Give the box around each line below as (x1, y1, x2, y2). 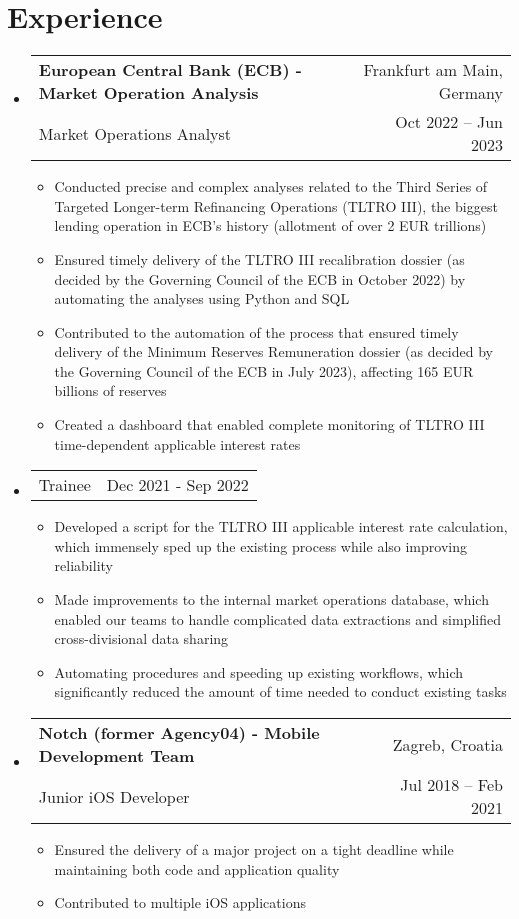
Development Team (38, 744, 195, 767)
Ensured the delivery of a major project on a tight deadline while (54, 839, 454, 859)
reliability (54, 555, 113, 576)
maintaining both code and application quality (54, 858, 340, 879)
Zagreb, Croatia (392, 732, 503, 756)
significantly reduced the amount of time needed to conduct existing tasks (54, 681, 507, 702)
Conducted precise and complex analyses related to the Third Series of (54, 176, 488, 197)
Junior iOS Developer (38, 784, 190, 808)
